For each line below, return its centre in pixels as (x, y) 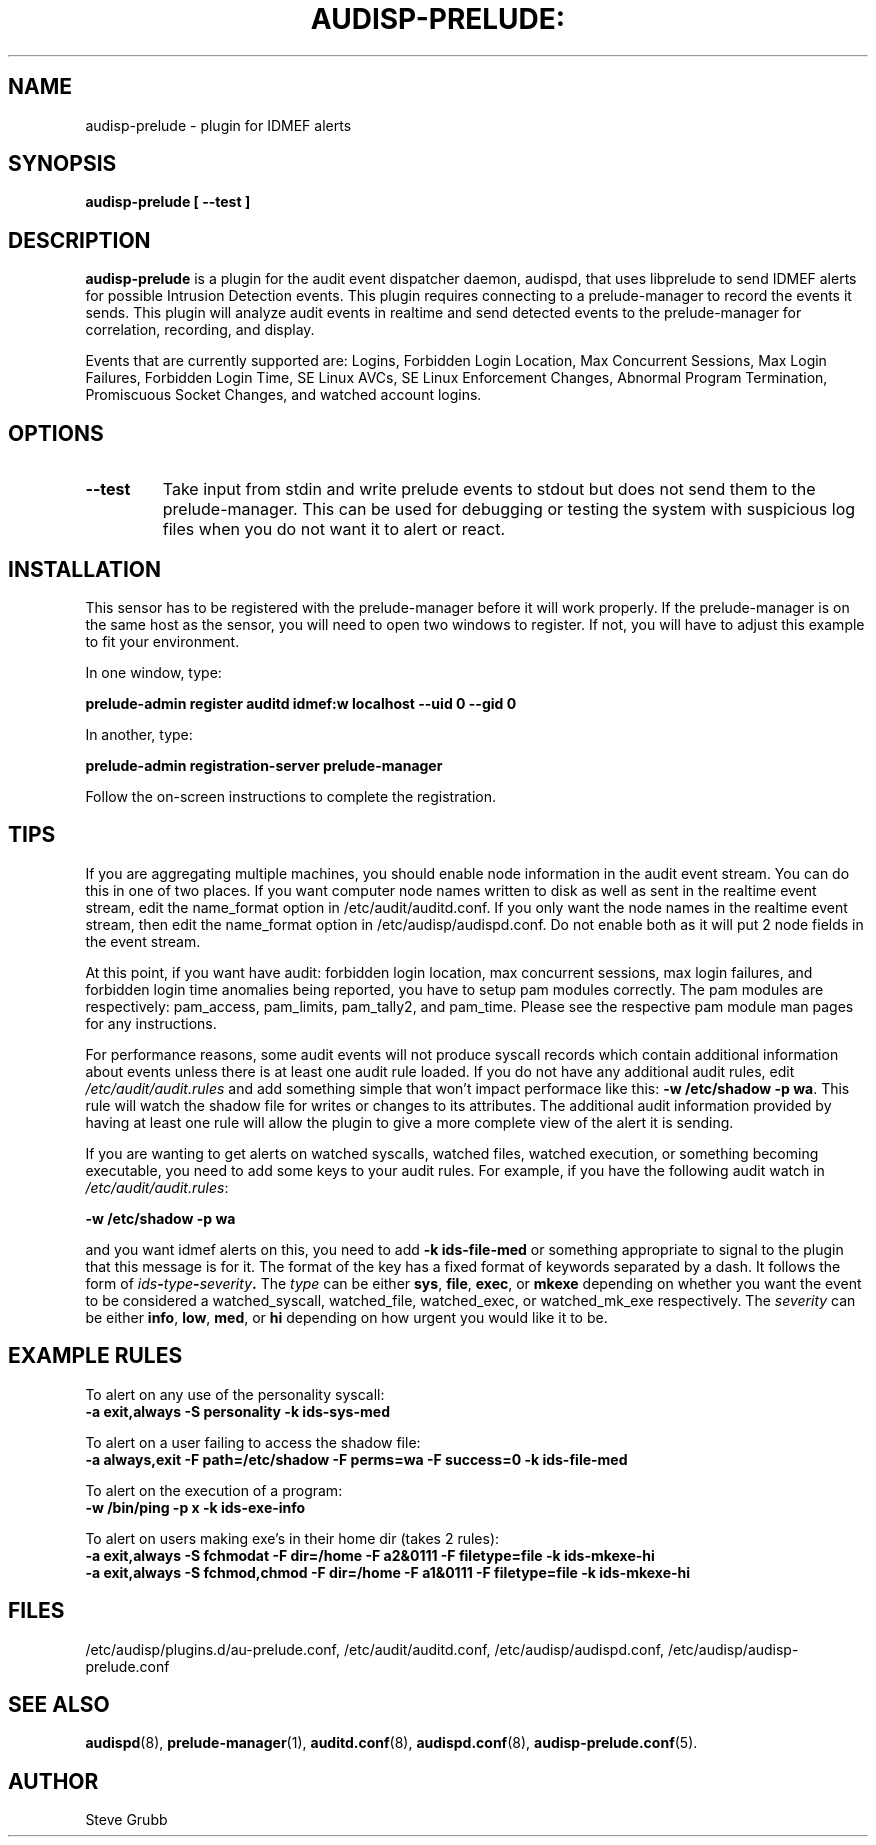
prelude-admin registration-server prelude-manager (264, 765)
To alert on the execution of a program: (214, 1490)
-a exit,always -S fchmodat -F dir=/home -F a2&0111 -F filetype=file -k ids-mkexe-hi (370, 1555)
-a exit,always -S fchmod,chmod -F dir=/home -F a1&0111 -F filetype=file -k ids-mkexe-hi (388, 1572)
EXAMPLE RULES (95, 1356)
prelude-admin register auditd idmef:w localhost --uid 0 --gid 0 (301, 703)
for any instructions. (151, 1023)
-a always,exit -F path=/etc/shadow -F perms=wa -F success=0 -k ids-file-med (356, 1459)
